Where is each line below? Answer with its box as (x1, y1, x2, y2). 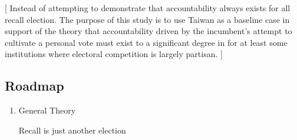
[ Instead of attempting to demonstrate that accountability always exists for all (5, 2, 291, 14)
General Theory (18, 104, 76, 116)
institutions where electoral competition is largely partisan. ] (5, 48, 223, 60)
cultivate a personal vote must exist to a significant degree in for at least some (5, 36, 288, 48)
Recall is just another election (18, 124, 126, 136)
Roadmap (5, 76, 64, 95)
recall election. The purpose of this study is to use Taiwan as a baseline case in (5, 13, 290, 25)
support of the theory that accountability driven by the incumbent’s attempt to (5, 25, 292, 37)
